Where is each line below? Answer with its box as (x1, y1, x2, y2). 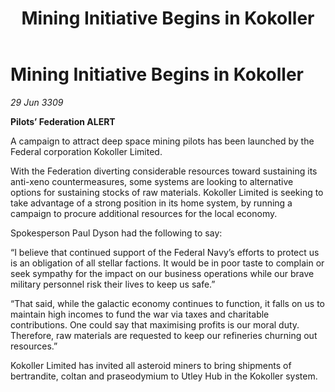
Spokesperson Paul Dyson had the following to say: (10, 227, 223, 239)
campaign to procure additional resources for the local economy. (10, 207, 278, 219)
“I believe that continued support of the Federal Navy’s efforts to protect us (10, 246, 320, 258)
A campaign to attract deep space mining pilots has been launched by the (10, 135, 315, 147)
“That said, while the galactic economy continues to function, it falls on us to (10, 297, 325, 309)
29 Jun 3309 (10, 96, 64, 108)
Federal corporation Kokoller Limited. (10, 145, 163, 157)
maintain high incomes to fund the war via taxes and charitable (10, 308, 270, 320)
